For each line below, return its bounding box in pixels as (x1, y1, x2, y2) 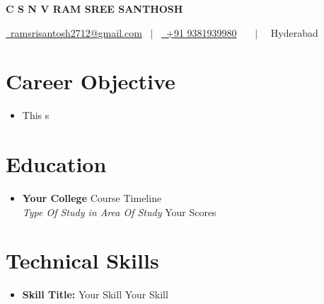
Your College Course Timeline (22, 191, 162, 206)
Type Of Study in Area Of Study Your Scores (22, 204, 216, 219)
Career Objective (6, 67, 175, 96)
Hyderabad (270, 25, 318, 40)
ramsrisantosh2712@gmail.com (10, 25, 142, 40)
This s (22, 108, 50, 123)
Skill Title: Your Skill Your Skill (22, 287, 168, 302)
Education (6, 150, 107, 179)
